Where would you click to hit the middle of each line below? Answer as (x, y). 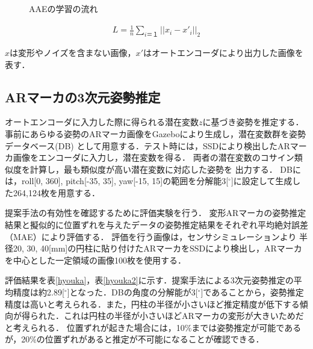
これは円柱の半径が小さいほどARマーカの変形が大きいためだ (184, 316)
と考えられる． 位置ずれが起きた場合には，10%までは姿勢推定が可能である (153, 327)
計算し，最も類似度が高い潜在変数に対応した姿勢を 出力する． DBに (165, 169)
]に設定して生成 (262, 181)
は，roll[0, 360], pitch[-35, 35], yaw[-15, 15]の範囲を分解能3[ (117, 181)
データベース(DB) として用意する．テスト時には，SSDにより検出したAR (147, 145)
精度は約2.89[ (39, 292)
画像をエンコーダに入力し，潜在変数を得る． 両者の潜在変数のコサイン (153, 157)
